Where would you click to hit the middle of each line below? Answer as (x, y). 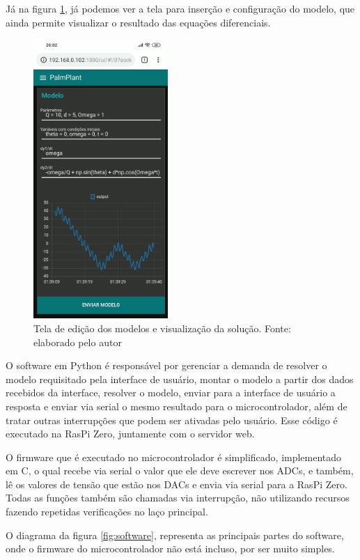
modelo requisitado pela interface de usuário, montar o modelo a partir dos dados (180, 379)
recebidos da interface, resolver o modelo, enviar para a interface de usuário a (171, 392)
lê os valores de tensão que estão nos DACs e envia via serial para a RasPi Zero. (177, 484)
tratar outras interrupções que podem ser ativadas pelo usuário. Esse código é (172, 420)
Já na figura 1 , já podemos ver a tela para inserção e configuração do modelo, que (180, 8)
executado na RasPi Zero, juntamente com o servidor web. (130, 434)
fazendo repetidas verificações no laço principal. (107, 512)
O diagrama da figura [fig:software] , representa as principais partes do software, (175, 535)
